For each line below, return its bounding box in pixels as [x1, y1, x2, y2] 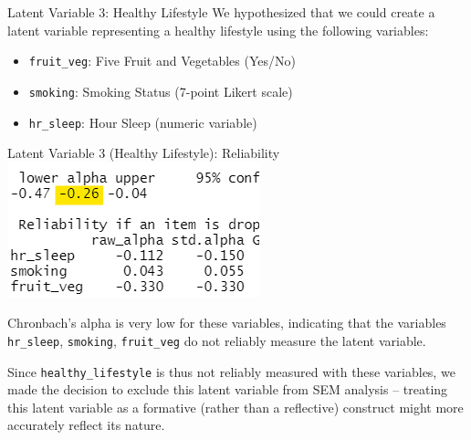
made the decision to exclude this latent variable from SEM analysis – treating [7, 380, 448, 399]
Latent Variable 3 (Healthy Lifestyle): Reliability [7, 143, 280, 162]
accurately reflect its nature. [7, 415, 165, 435]
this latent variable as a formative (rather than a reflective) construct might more [7, 397, 464, 416]
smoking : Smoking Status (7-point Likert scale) [28, 81, 293, 100]
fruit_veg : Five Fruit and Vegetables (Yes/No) [28, 51, 296, 70]
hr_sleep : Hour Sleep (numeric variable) [28, 112, 257, 131]
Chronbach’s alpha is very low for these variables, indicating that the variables [7, 313, 446, 332]
